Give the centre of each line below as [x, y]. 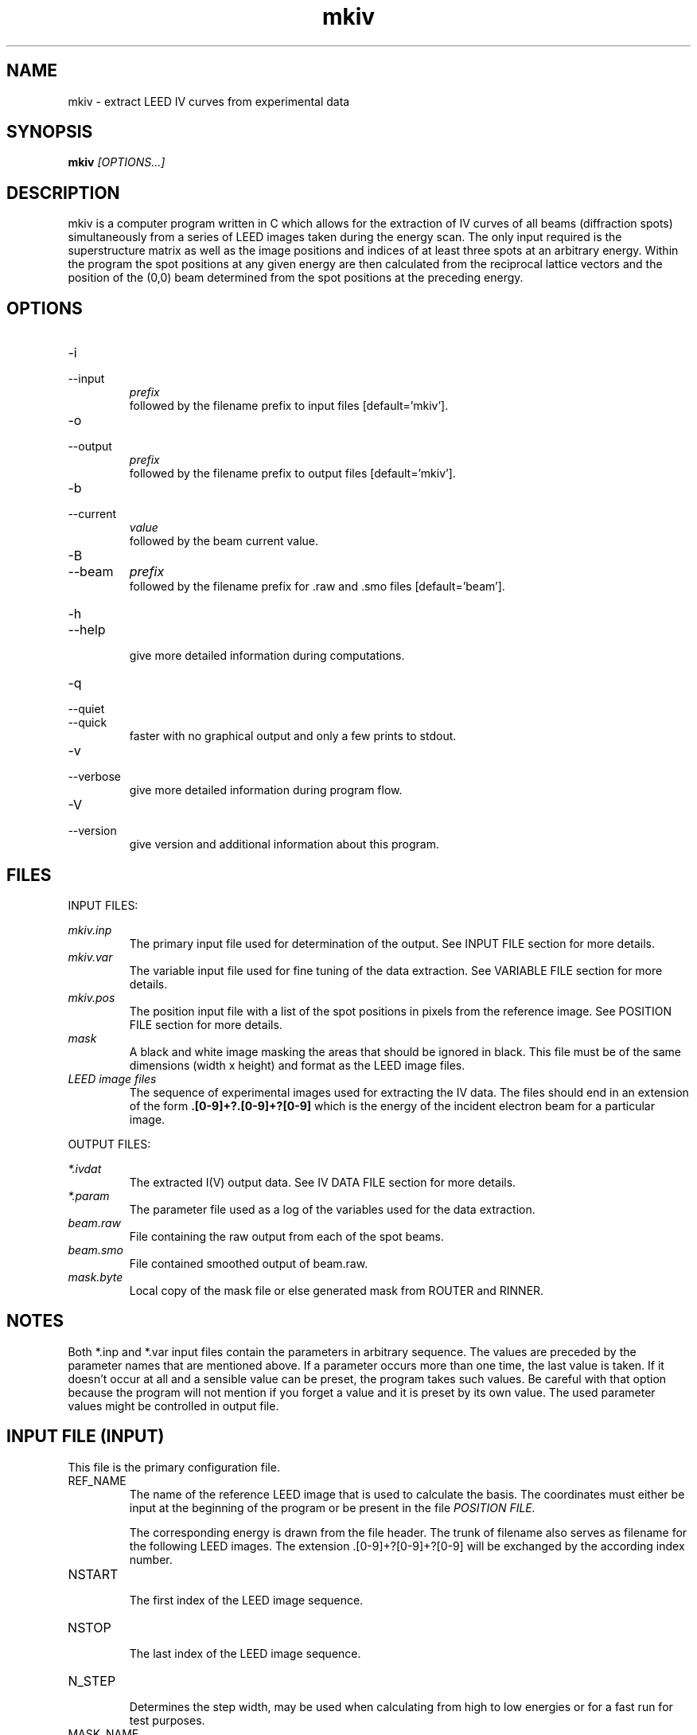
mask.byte [95, 1277]
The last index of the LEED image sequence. [245, 1653]
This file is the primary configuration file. [174, 1467]
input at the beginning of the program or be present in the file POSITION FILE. [332, 1507]
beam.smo [95, 1250]
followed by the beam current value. [224, 541]
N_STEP [92, 1680]
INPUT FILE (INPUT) [86, 1437]
